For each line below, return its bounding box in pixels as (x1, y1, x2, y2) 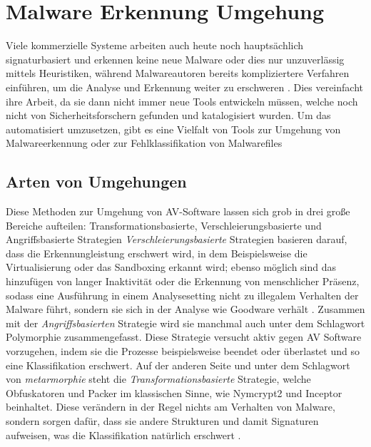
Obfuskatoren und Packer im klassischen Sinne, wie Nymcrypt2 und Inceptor (6, 385, 342, 400)
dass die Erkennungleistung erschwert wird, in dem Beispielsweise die (6, 245, 308, 260)
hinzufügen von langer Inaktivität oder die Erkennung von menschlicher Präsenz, (6, 274, 360, 289)
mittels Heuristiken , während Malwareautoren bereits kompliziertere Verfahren (6, 66, 350, 81)
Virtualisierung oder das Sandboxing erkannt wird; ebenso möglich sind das (6, 260, 337, 274)
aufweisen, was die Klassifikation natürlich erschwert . (6, 427, 241, 442)
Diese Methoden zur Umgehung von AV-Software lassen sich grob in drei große (6, 204, 350, 219)
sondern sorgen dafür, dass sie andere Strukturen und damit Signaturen (6, 413, 319, 428)
